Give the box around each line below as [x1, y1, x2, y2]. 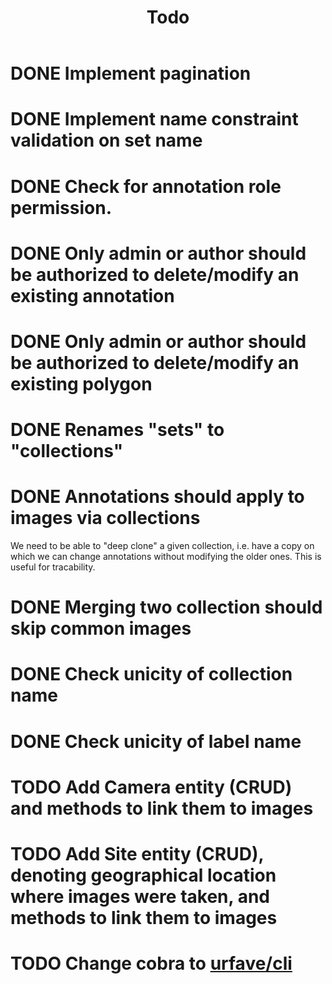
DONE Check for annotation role [10, 175, 282, 198]
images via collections [10, 507, 201, 530]
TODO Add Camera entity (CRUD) [10, 776, 293, 798]
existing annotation [10, 284, 175, 307]
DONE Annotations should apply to [10, 486, 305, 508]
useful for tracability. [10, 561, 96, 573]
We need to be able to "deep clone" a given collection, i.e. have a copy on [10, 540, 315, 552]
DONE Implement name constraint [10, 108, 299, 131]
